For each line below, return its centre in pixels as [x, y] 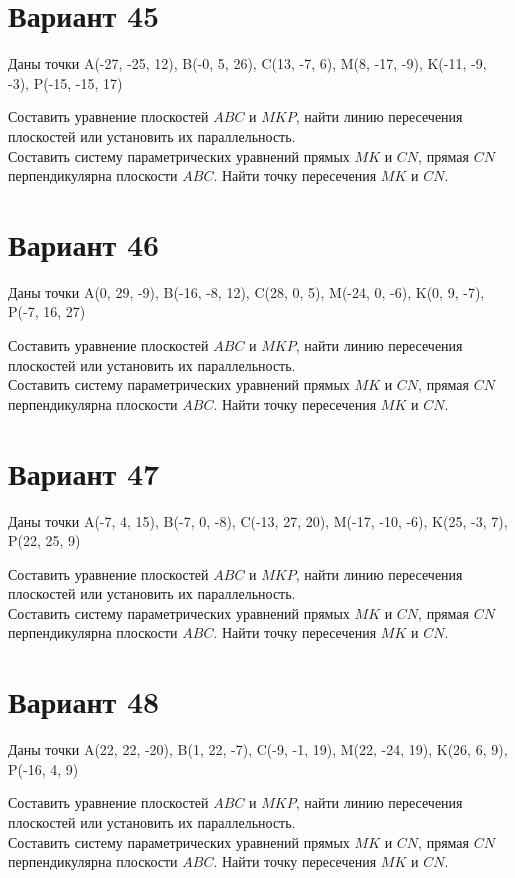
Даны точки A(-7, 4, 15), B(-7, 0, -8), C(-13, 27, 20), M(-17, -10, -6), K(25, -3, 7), [258, 520]
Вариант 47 [84, 472]
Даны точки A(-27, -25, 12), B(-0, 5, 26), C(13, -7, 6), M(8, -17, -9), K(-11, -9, [247, 63]
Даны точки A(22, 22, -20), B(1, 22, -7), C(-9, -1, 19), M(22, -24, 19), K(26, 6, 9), [258, 749]
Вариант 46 [84, 243]
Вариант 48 [84, 701]
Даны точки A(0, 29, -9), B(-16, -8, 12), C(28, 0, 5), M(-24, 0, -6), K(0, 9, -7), [246, 291]
